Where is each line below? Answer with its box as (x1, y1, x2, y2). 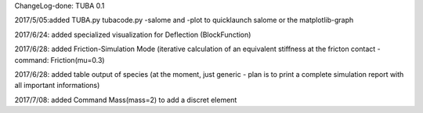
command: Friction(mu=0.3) (14, 55, 105, 64)
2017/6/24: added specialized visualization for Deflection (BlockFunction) (14, 30, 251, 39)
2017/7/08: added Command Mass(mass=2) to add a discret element (14, 95, 237, 104)
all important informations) (14, 81, 100, 90)
